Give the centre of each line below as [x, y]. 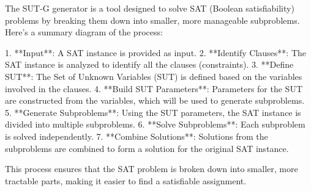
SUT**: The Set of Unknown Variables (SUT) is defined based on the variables [154, 76]
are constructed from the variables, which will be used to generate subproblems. [155, 100]
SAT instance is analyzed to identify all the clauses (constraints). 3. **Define [149, 64]
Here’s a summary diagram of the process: [84, 32]
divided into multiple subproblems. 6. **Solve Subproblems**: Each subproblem [155, 124]
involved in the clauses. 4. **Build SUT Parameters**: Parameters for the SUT [154, 88]
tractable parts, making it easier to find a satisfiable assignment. [126, 180]
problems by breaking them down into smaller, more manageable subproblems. [152, 20]
